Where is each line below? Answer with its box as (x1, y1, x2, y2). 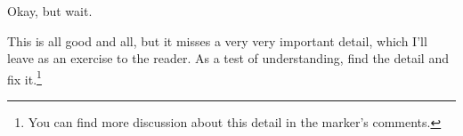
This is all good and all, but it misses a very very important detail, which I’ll (7, 31, 427, 50)
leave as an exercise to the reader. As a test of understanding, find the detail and (7, 49, 449, 68)
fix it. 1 (7, 67, 42, 88)
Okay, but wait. (7, 2, 93, 20)
